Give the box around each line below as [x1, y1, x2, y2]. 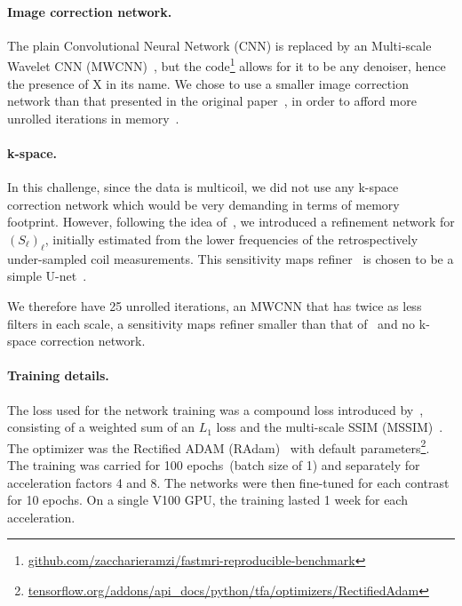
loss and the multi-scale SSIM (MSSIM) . [216, 418, 443, 436]
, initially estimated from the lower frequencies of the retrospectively [44, 230, 418, 248]
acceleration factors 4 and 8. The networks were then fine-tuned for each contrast [7, 473, 450, 491]
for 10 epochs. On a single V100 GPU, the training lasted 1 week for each [7, 490, 408, 509]
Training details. [7, 366, 109, 385]
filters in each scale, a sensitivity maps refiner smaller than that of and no [7, 314, 416, 332]
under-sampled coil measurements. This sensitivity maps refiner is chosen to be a [7, 249, 454, 267]
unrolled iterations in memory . [7, 108, 179, 127]
